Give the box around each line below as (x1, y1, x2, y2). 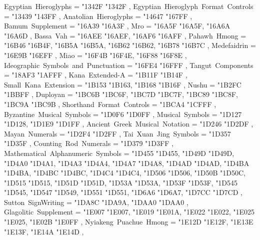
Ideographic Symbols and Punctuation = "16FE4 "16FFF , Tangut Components (4, 59, 253, 70)
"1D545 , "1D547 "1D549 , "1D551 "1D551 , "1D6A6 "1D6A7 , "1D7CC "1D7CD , (4, 187, 242, 197)
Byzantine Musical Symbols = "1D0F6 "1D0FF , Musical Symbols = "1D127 (4, 108, 242, 119)
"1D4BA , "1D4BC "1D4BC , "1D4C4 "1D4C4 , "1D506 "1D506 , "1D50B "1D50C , (4, 167, 245, 178)
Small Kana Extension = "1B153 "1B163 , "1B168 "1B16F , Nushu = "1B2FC (4, 79, 241, 89)
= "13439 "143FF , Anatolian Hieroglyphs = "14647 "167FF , (4, 10, 192, 21)
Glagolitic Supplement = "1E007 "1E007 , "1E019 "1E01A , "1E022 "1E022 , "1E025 (4, 206, 255, 217)
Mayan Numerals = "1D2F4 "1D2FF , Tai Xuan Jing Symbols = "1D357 (4, 128, 231, 138)
